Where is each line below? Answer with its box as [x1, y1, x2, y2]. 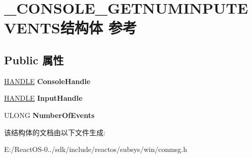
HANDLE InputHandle [4, 93, 83, 103]
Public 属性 [4, 52, 64, 67]
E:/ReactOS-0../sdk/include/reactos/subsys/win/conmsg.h [4, 144, 188, 154]
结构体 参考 [60, 17, 137, 38]
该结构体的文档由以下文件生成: [4, 127, 105, 137]
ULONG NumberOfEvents [4, 109, 95, 120]
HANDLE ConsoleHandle [4, 75, 91, 86]
